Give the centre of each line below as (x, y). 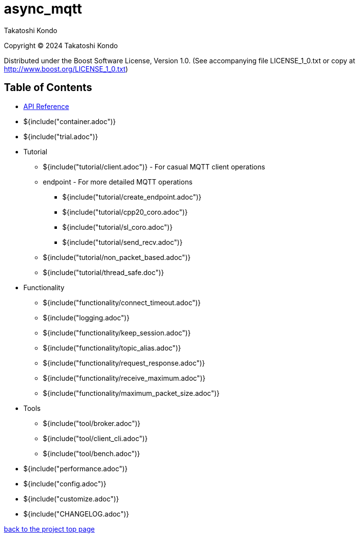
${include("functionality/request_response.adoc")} (124, 363)
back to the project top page (49, 529)
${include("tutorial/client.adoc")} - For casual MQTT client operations (154, 167)
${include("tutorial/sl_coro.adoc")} (117, 227)
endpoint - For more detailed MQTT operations (118, 182)
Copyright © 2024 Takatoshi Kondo (61, 45)
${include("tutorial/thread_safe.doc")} (104, 272)
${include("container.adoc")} (70, 121)
